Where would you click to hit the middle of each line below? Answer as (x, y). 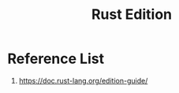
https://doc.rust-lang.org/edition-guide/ (83, 80)
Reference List (56, 59)
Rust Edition (132, 15)
